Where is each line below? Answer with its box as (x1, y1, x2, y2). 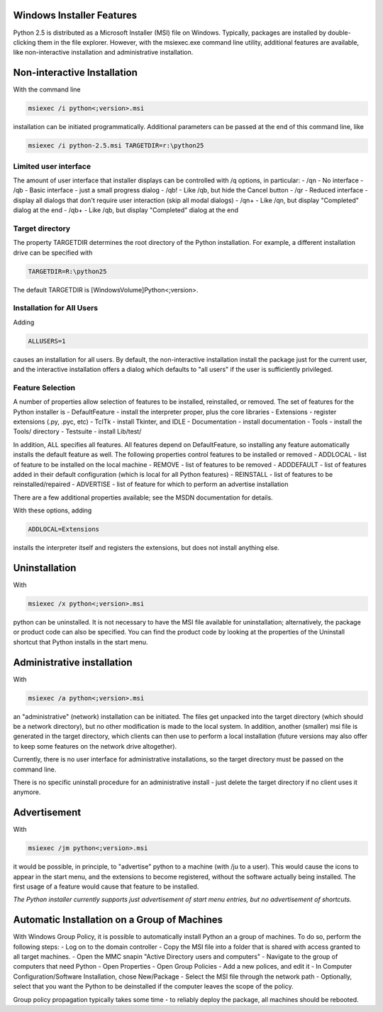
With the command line (13, 85, 81, 94)
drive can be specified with (13, 248, 93, 257)
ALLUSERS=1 (28, 337, 66, 345)
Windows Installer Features (13, 9, 138, 21)
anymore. (13, 788, 41, 796)
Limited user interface (13, 161, 91, 171)
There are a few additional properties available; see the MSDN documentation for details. (13, 493, 273, 502)
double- (327, 28, 351, 37)
